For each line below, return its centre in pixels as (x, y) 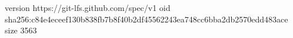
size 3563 (21, 30)
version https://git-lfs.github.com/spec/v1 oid (88, 7)
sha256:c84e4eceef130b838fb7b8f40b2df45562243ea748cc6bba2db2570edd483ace (146, 19)
